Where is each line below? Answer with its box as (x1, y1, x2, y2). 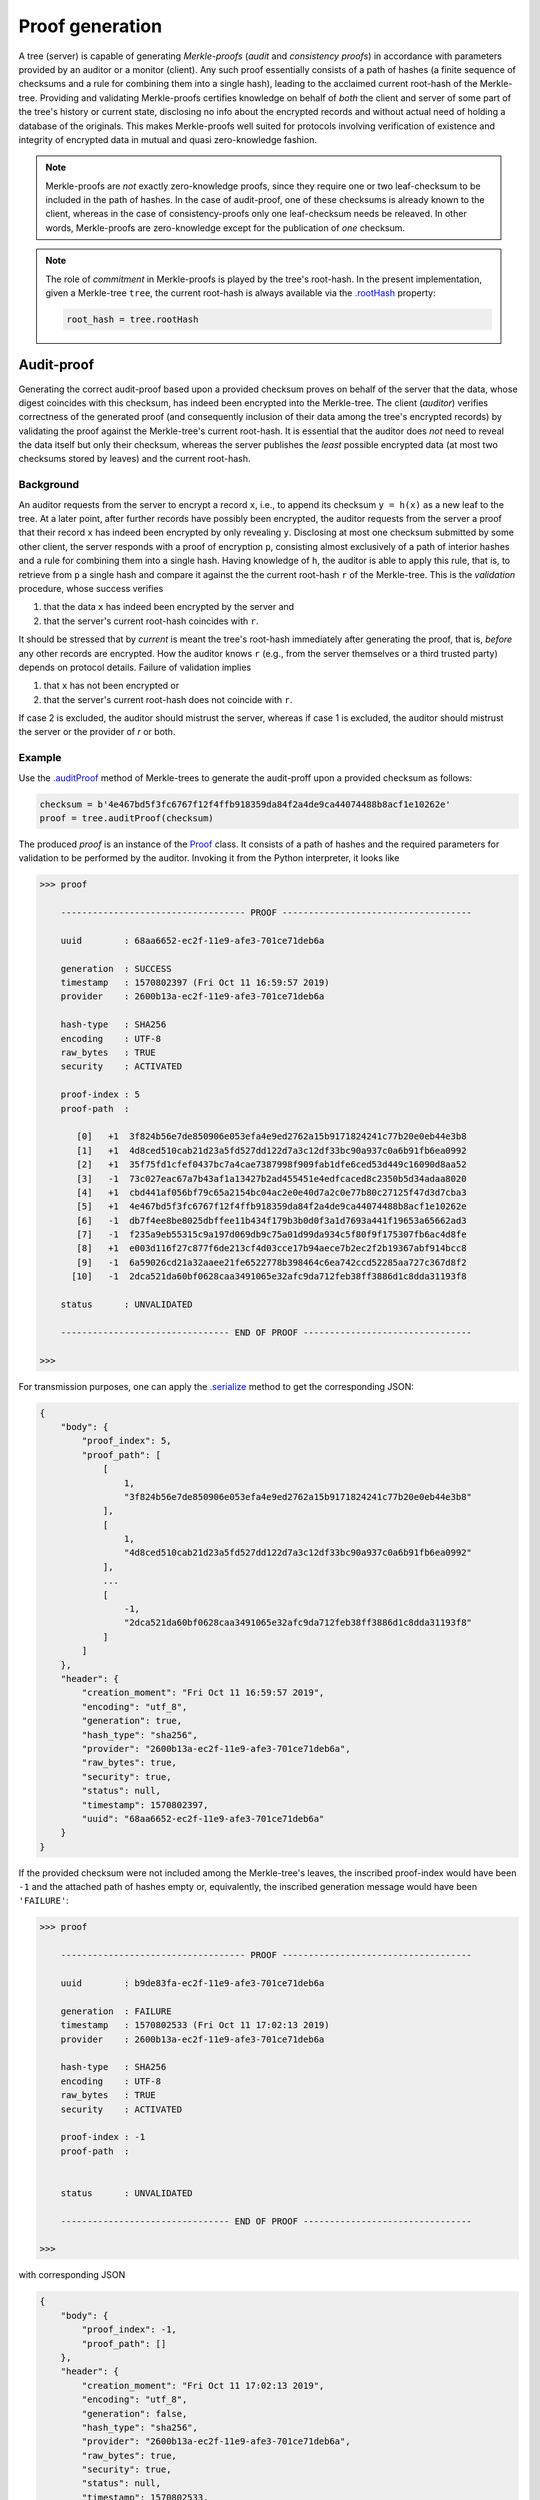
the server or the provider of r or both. (18, 726, 176, 738)
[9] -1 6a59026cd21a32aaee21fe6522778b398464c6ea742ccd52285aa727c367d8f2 (76, 1256, 467, 1268)
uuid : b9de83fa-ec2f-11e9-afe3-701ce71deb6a (60, 1978, 325, 1989)
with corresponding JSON (18, 2269, 126, 2281)
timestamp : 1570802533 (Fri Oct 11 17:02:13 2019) (60, 2020, 330, 2031)
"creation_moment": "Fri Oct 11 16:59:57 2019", (81, 1687, 325, 1699)
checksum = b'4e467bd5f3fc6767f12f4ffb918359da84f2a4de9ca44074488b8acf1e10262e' (39, 798, 452, 810)
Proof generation (18, 15, 163, 37)
